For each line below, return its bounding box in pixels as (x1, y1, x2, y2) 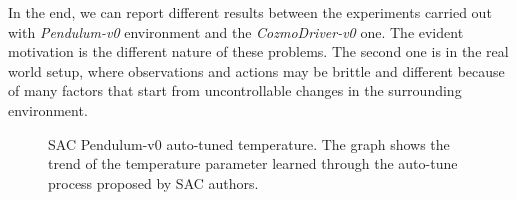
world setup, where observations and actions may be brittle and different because (8, 60, 505, 81)
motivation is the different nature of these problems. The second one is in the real (8, 41, 509, 62)
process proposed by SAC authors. (48, 172, 259, 193)
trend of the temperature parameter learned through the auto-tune (48, 153, 458, 174)
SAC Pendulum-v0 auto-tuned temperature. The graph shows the (48, 133, 450, 154)
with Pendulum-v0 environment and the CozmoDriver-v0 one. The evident (8, 21, 464, 42)
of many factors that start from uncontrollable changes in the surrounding (8, 80, 462, 101)
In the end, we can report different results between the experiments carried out (8, 2, 492, 22)
